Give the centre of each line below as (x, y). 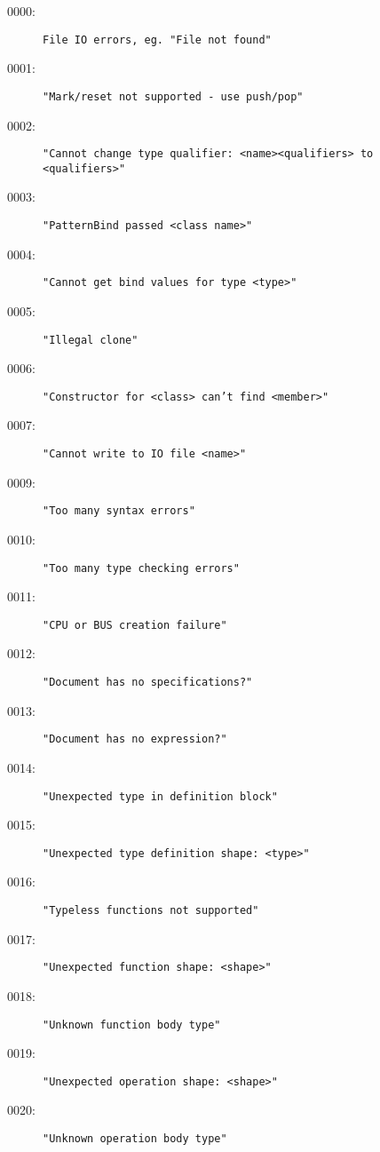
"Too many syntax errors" (119, 511)
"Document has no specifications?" (148, 682)
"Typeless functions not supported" (151, 910)
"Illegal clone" (91, 340)
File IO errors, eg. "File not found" (157, 40)
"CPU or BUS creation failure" (135, 625)
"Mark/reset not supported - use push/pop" (173, 96)
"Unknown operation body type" (135, 1139)
